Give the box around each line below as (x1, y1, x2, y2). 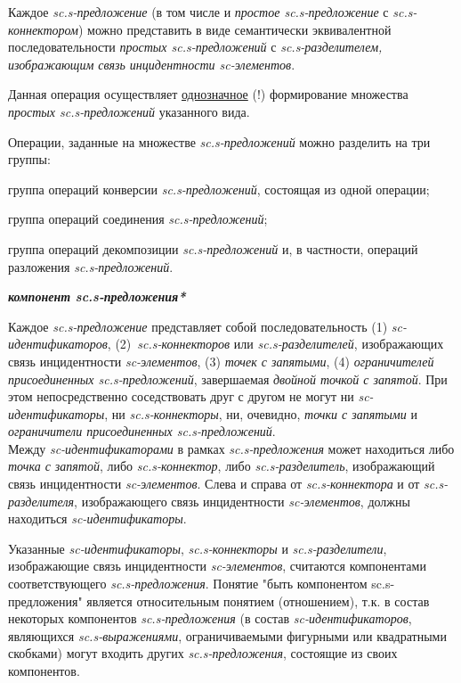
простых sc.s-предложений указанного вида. (8, 102, 250, 120)
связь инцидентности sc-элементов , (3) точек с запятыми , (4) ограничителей (8, 351, 434, 370)
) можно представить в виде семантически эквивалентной (78, 20, 392, 38)
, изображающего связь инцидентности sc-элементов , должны (74, 491, 410, 510)
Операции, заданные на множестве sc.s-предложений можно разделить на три (8, 132, 431, 151)
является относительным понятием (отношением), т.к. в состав (86, 591, 430, 610)
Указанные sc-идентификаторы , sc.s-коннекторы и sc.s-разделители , (8, 539, 387, 557)
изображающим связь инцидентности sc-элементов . (8, 54, 295, 73)
